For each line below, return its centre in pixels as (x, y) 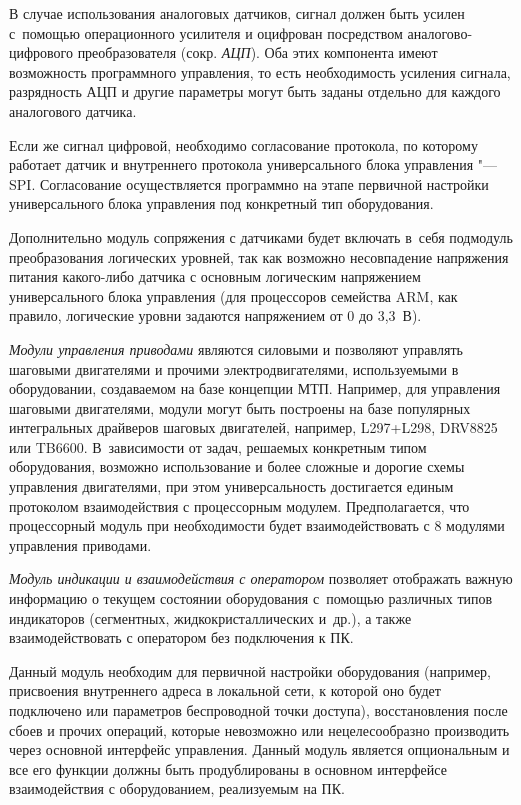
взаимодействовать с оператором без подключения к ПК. (181, 637)
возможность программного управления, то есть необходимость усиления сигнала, (260, 71)
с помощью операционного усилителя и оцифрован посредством (206, 32)
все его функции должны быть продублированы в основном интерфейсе (228, 768)
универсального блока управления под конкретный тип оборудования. (221, 203)
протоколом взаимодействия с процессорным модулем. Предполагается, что (239, 505)
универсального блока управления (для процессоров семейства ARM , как (233, 295)
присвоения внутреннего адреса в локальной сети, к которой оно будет (225, 690)
